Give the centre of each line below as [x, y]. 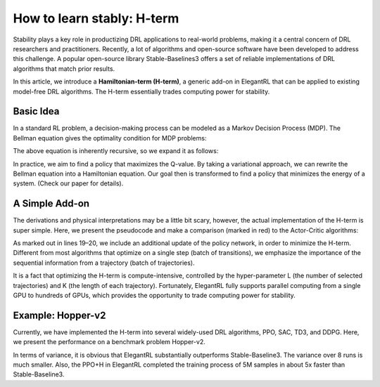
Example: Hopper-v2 [59, 315]
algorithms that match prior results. [64, 68]
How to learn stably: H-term [96, 18]
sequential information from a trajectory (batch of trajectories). [104, 263]
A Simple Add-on [51, 204]
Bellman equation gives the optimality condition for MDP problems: [110, 138]
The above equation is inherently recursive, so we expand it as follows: [116, 151]
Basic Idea [36, 111]
